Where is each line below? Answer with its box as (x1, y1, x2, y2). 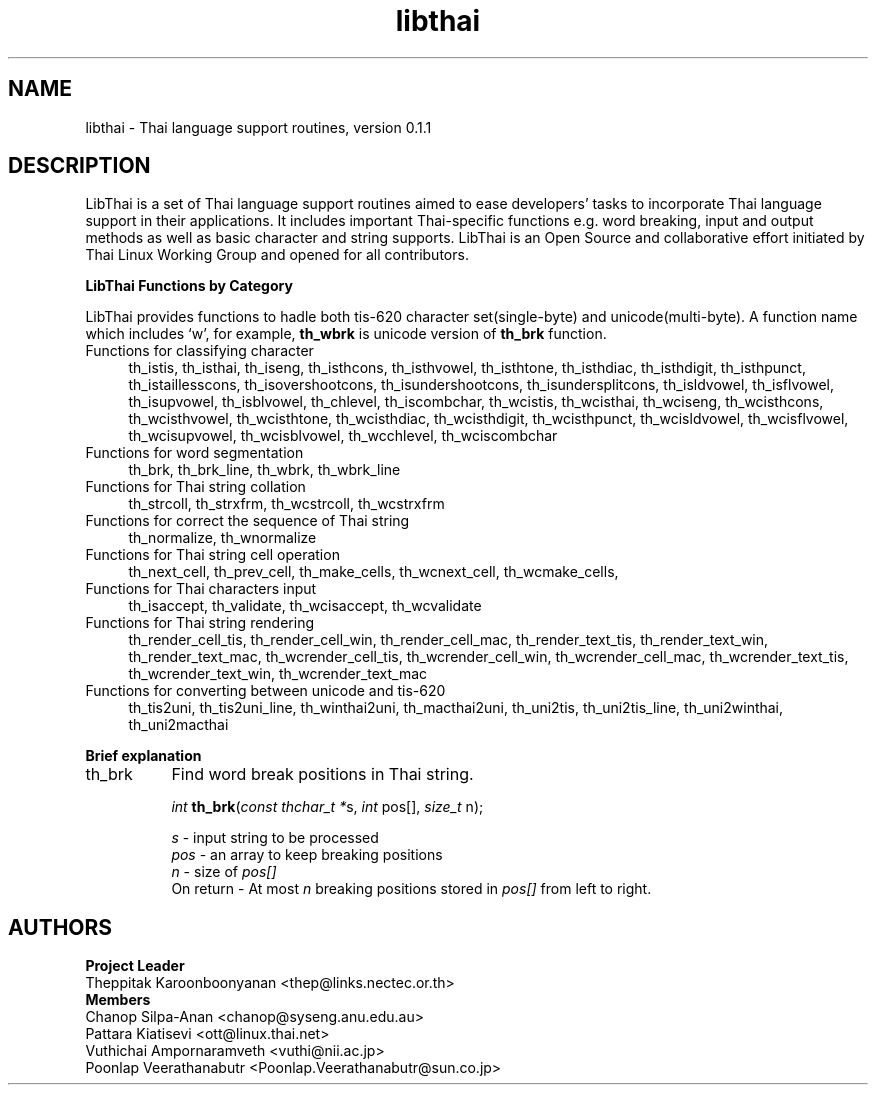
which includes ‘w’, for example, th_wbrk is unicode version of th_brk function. (85, 325, 607, 343)
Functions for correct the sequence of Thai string (85, 512, 410, 530)
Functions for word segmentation (85, 444, 304, 462)
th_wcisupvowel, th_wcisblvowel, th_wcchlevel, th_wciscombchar (128, 427, 558, 445)
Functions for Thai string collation (85, 478, 306, 496)
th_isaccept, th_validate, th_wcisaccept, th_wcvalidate (128, 597, 482, 615)
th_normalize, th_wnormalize (128, 529, 317, 547)
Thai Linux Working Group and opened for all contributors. (85, 246, 469, 264)
